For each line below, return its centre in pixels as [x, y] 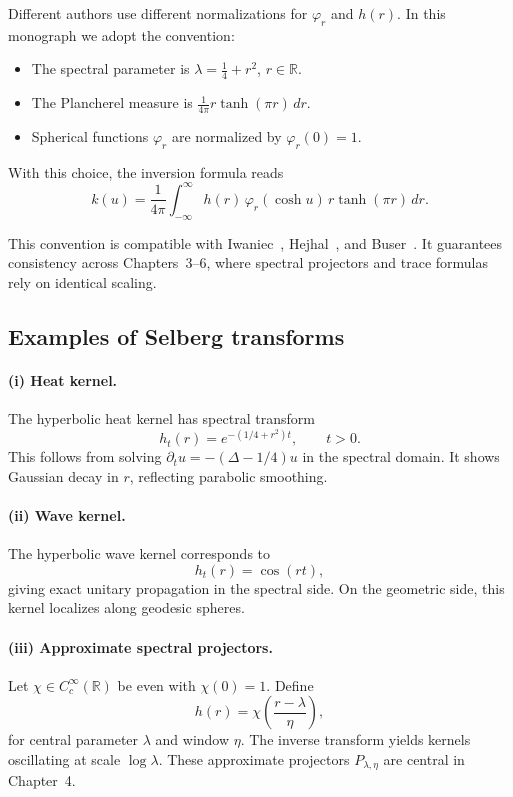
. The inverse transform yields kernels [355, 739]
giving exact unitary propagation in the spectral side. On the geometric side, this [256, 587]
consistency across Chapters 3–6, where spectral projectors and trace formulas [248, 262]
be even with [156, 684]
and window [192, 739]
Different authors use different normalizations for [158, 13]
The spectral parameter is [110, 68]
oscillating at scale [64, 758]
